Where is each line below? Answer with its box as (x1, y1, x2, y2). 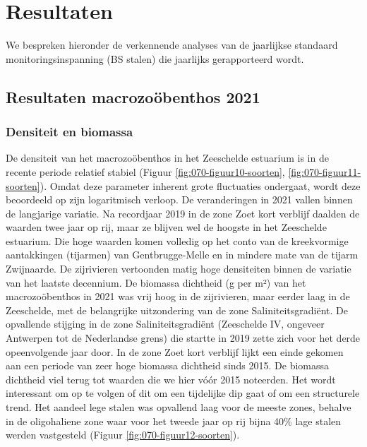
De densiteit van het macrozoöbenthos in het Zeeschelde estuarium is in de (6, 150, 329, 165)
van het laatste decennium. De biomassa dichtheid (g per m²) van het (6, 275, 306, 290)
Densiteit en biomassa (6, 123, 133, 141)
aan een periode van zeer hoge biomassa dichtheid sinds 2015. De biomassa (6, 358, 330, 373)
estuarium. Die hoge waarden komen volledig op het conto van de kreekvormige (6, 233, 349, 248)
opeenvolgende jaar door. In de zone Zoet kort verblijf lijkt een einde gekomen (6, 344, 344, 359)
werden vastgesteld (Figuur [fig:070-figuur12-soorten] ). (6, 427, 240, 442)
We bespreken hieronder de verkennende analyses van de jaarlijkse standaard (6, 37, 338, 52)
